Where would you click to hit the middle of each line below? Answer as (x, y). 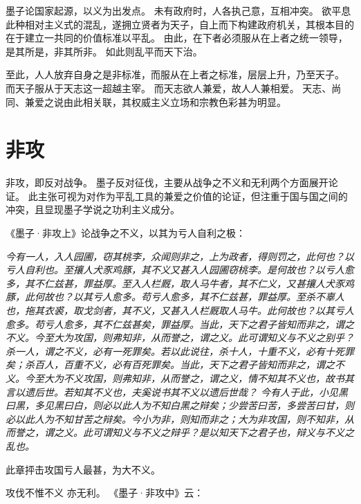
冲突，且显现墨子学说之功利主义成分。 (93, 209)
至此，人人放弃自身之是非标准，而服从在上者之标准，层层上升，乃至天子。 (175, 74)
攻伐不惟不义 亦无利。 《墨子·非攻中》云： (105, 493)
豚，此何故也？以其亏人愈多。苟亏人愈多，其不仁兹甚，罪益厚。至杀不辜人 (175, 297)
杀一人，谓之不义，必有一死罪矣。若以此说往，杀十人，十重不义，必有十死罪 (180, 351)
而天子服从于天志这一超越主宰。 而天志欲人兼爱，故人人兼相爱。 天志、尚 (174, 88)
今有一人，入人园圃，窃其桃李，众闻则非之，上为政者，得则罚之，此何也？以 (180, 256)
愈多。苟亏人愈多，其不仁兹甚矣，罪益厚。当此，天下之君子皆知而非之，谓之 (180, 324)
